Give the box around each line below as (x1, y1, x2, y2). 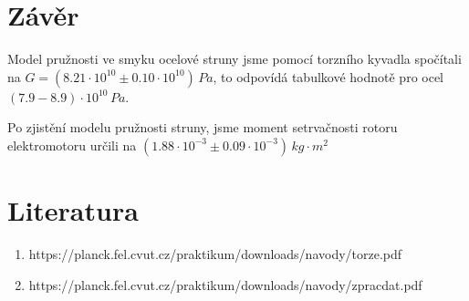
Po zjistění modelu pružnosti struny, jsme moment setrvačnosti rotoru (7, 118, 398, 137)
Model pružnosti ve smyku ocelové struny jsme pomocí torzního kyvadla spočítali (7, 49, 462, 68)
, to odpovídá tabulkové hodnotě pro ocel (213, 67, 444, 86)
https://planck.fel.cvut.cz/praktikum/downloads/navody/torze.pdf (28, 244, 402, 264)
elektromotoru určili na (7, 135, 137, 154)
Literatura (7, 192, 139, 229)
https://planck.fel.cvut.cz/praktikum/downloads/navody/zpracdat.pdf (28, 275, 422, 294)
